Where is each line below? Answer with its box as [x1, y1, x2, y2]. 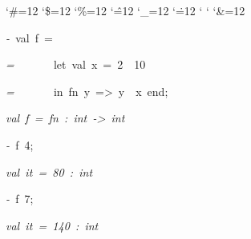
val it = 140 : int [6, 217, 99, 233]
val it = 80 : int [6, 163, 93, 180]
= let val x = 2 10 [6, 56, 146, 73]
